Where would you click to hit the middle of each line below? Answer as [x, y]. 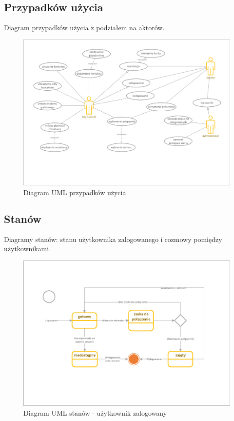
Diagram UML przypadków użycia [75, 192]
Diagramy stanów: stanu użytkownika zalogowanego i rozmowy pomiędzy [113, 239]
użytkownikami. [28, 249]
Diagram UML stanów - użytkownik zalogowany [95, 412]
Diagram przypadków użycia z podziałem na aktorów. [84, 28]
